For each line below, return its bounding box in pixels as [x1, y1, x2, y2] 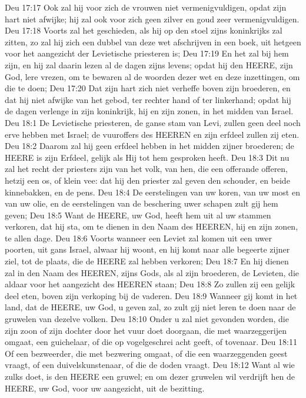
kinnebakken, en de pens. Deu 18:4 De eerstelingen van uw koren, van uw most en [5, 185, 300, 198]
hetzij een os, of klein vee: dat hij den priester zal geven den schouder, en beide [5, 174, 290, 186]
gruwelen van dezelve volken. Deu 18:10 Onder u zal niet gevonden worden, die [5, 313, 289, 325]
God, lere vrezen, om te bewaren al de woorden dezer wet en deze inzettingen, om [5, 70, 300, 82]
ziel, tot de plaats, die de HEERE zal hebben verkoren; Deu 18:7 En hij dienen [5, 255, 289, 267]
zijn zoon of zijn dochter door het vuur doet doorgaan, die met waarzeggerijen [5, 324, 287, 336]
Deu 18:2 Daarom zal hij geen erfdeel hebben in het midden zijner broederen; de [5, 140, 294, 152]
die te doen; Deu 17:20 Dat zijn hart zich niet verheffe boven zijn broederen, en [5, 82, 291, 94]
